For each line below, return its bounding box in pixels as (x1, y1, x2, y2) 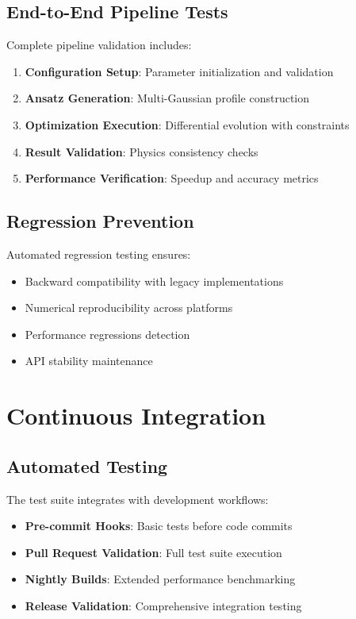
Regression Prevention (6, 209, 194, 233)
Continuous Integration (6, 399, 266, 432)
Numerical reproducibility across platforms (25, 299, 233, 316)
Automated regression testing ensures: (6, 245, 191, 262)
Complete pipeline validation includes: (6, 37, 192, 53)
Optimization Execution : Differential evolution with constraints (25, 116, 350, 133)
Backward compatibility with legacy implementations (25, 272, 284, 289)
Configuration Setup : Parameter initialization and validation (25, 63, 334, 79)
